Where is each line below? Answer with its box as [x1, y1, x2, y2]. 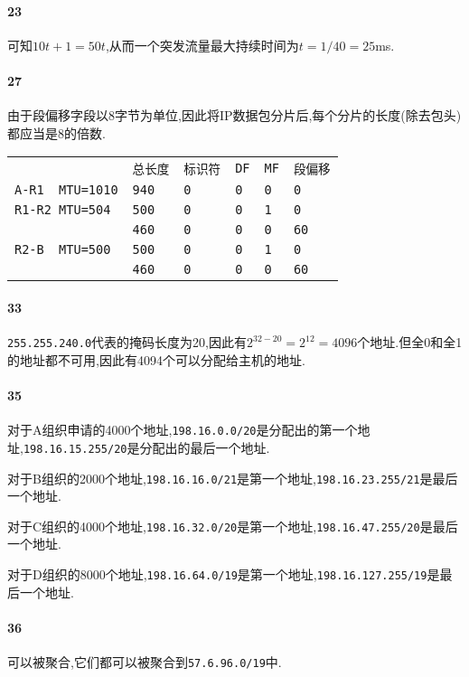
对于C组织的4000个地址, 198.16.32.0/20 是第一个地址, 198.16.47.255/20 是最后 [7, 516, 458, 535]
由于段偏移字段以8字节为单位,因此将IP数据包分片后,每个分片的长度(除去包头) [7, 106, 462, 125]
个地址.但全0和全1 [357, 333, 463, 352]
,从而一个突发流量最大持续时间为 [105, 35, 299, 54]
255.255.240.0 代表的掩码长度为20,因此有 [7, 333, 247, 352]
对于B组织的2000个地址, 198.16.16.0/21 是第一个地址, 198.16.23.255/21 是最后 [7, 468, 458, 487]
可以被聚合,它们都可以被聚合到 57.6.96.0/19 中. [7, 653, 282, 672]
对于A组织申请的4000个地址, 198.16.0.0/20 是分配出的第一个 [7, 420, 358, 439]
